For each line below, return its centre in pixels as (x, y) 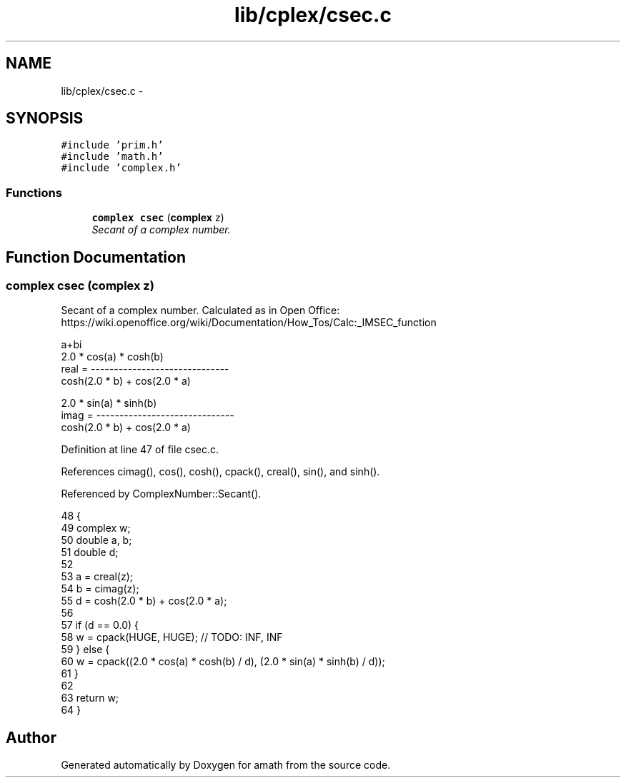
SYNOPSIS (45, 118)
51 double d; (90, 552)
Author (31, 737)
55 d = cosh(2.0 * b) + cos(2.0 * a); (144, 601)
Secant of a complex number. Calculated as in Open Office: (200, 310)
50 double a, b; (96, 540)
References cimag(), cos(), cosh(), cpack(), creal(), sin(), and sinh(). (220, 472)
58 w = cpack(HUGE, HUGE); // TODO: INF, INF (172, 637)
